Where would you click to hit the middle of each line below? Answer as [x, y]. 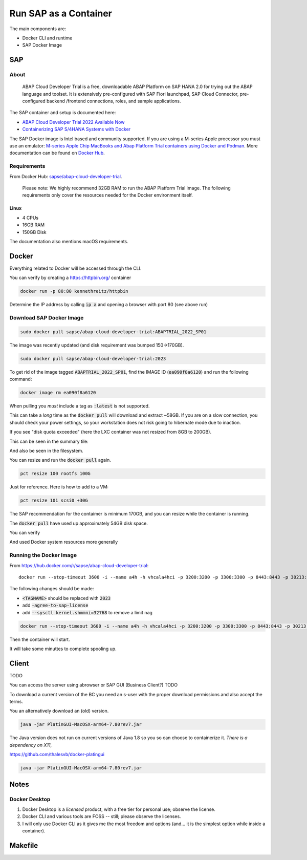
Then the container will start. [40, 639]
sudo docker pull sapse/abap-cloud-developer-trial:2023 [93, 359]
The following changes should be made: [52, 589]
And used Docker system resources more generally [64, 542]
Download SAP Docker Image [47, 317]
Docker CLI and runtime [47, 38]
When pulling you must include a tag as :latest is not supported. [80, 406]
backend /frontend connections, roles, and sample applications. [114, 101]
